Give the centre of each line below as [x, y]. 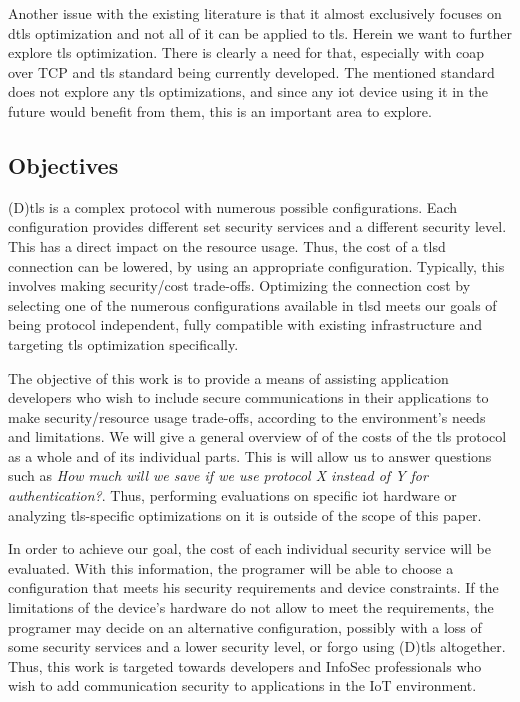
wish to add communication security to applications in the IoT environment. [242, 685]
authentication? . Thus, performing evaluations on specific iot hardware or [232, 495]
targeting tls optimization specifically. [123, 343]
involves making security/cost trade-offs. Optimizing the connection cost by [239, 285]
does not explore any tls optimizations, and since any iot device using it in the [248, 91]
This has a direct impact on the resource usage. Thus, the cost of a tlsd [227, 245]
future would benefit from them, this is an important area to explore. [220, 110]
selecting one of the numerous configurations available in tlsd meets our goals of [252, 304]
